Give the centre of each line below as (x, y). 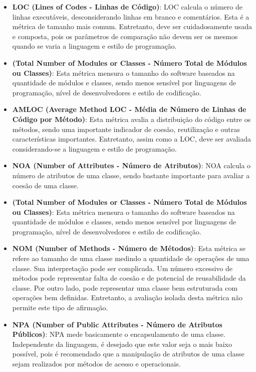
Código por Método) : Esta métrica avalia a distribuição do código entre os (132, 119)
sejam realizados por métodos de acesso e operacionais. (96, 363)
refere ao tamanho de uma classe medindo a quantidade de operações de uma (131, 258)
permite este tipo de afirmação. (60, 307)
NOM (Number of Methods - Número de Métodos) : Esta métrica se (129, 248)
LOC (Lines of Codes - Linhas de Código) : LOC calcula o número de (127, 7)
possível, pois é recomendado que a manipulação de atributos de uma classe (128, 354)
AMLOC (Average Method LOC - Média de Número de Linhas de (129, 109)
